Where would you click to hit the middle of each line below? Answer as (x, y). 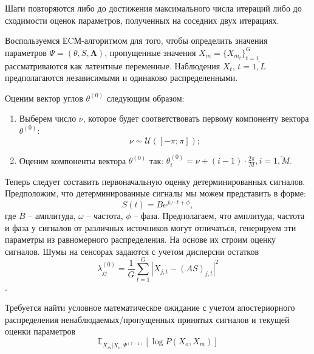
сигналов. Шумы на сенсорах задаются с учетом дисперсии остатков (132, 251)
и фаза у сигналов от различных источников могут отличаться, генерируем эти (151, 227)
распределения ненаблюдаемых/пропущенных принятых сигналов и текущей (147, 319)
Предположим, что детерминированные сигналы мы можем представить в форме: (155, 193)
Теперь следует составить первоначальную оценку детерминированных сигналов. (155, 181)
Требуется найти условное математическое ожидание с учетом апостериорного (150, 307)
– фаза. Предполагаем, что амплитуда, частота (219, 216)
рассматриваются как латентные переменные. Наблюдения (113, 65)
